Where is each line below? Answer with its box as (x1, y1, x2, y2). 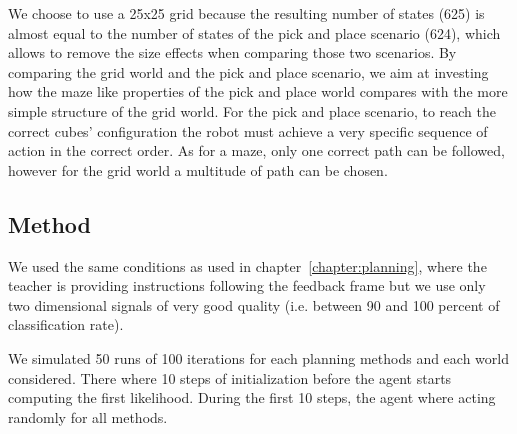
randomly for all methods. (8, 406, 168, 427)
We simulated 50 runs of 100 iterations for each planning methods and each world (8, 347, 509, 368)
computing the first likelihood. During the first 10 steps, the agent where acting (8, 387, 496, 408)
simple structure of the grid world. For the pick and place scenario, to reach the (8, 100, 496, 121)
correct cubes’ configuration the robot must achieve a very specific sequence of (8, 120, 488, 141)
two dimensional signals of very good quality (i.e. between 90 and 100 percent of (8, 294, 500, 315)
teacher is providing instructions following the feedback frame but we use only (8, 275, 486, 296)
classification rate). (8, 314, 124, 335)
